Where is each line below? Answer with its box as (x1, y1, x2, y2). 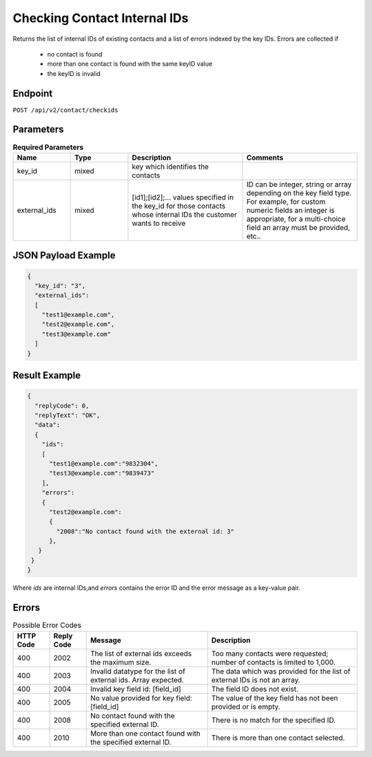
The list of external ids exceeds (90, 649, 192, 658)
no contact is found (47, 50, 103, 58)
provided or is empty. (211, 702, 280, 711)
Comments (246, 153, 284, 162)
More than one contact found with (90, 729, 201, 738)
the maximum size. (90, 657, 152, 667)
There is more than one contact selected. (211, 733, 345, 742)
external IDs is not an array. (211, 675, 301, 684)
